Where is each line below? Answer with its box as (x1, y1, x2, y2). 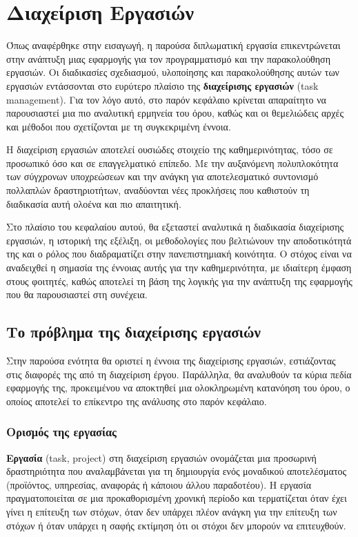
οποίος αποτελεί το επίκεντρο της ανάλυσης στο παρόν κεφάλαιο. (6, 393, 267, 408)
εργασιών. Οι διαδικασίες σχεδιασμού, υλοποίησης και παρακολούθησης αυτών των (6, 65, 339, 79)
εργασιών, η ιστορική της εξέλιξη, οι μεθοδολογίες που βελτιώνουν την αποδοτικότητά (6, 233, 352, 247)
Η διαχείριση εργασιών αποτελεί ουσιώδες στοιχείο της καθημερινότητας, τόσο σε (6, 142, 333, 157)
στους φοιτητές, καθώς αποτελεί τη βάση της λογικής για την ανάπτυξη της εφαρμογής (6, 273, 352, 288)
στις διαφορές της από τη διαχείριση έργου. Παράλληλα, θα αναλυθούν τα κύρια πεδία (6, 367, 352, 381)
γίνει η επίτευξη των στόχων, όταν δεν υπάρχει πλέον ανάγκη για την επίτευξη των (6, 504, 337, 518)
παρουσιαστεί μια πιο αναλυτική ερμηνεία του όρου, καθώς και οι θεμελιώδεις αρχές (6, 106, 344, 120)
